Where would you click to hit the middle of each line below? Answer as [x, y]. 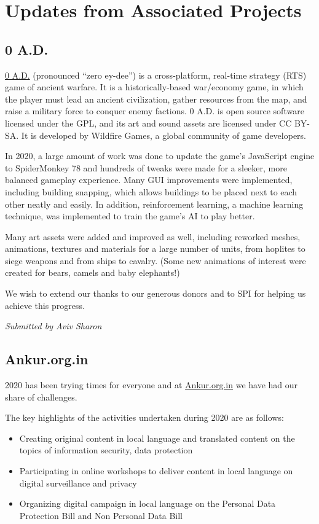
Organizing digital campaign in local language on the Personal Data [148, 503]
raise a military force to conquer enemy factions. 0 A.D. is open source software [155, 111]
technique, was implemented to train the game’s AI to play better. [130, 216]
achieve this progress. [45, 305]
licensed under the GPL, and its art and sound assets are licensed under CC [148, 123]
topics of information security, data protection [106, 450]
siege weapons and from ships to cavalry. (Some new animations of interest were [156, 260]
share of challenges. [41, 397]
